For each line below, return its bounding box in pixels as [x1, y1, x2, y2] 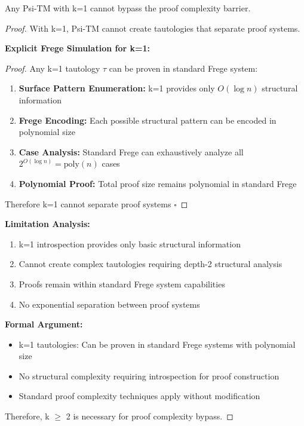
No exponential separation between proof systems [19, 298, 200, 310]
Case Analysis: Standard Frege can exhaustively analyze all [19, 145, 244, 158]
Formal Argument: [5, 318, 83, 330]
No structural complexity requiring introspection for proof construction [19, 369, 280, 382]
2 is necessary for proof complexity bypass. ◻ [66, 410, 234, 422]
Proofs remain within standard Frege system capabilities [19, 277, 225, 290]
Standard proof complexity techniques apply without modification [19, 390, 260, 402]
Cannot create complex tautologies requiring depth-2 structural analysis [19, 258, 282, 270]
